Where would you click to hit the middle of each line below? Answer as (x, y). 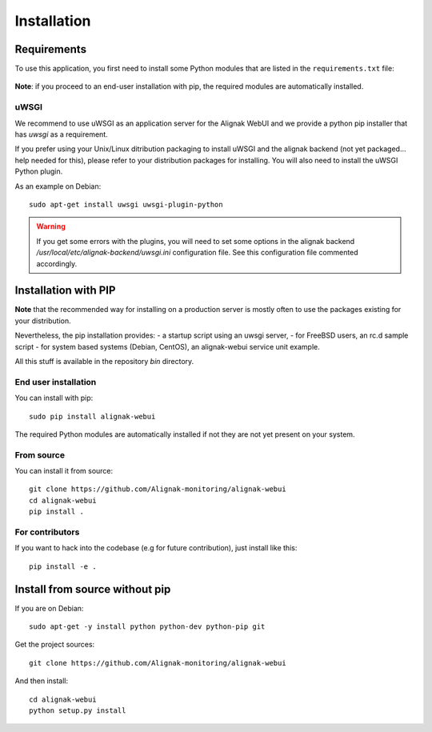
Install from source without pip (93, 589)
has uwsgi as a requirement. (61, 134)
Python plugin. (39, 171)
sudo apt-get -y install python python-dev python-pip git (147, 627)
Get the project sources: (55, 645)
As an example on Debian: (58, 186)
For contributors (47, 532)
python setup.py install (78, 710)
